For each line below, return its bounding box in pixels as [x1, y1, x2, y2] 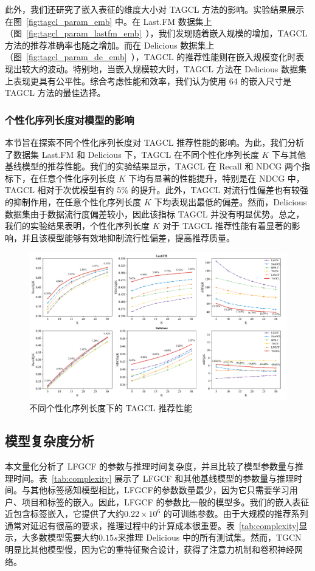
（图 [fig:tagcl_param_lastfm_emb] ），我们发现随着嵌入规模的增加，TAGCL [5, 27, 308, 39]
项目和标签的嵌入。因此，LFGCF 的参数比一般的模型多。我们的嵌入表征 [21, 495, 310, 508]
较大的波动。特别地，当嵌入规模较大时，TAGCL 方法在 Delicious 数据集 [21, 62, 306, 75]
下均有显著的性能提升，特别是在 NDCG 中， [128, 171, 305, 184]
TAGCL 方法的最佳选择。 [5, 86, 106, 99]
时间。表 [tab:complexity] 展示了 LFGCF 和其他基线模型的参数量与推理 [13, 471, 294, 484]
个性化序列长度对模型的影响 [5, 112, 134, 127]
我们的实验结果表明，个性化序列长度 [5, 219, 150, 232]
